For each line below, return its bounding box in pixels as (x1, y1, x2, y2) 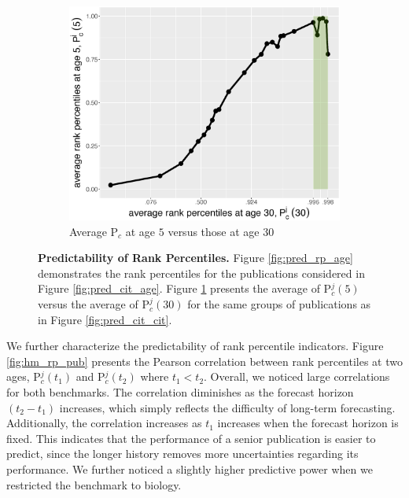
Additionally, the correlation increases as (6, 415, 202, 431)
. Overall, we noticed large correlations (204, 368, 390, 385)
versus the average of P (38, 296, 149, 312)
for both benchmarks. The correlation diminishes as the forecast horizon (6, 384, 354, 400)
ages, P (6, 368, 41, 385)
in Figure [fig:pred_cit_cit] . (38, 311, 172, 327)
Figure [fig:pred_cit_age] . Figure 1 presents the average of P (38, 280, 332, 297)
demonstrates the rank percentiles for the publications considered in (38, 264, 365, 281)
